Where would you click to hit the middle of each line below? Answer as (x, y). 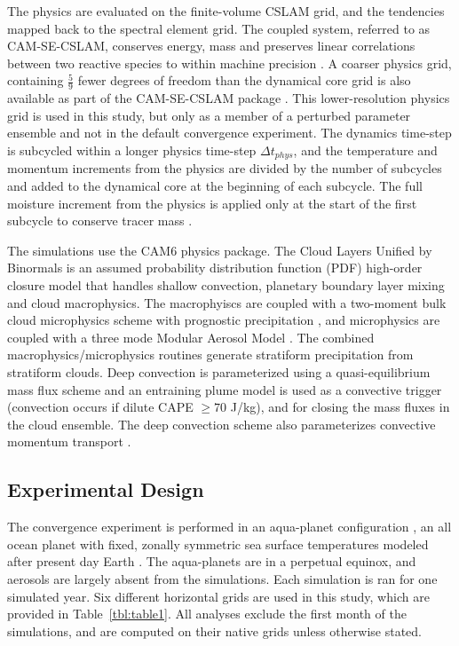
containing (36, 80)
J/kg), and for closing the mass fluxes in (340, 407)
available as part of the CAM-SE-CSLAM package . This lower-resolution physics (229, 98)
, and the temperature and (365, 150)
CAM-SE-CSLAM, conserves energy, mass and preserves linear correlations (211, 46)
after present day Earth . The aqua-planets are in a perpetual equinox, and (212, 561)
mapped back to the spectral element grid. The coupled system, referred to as (219, 28)
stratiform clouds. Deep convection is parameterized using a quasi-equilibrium (219, 371)
